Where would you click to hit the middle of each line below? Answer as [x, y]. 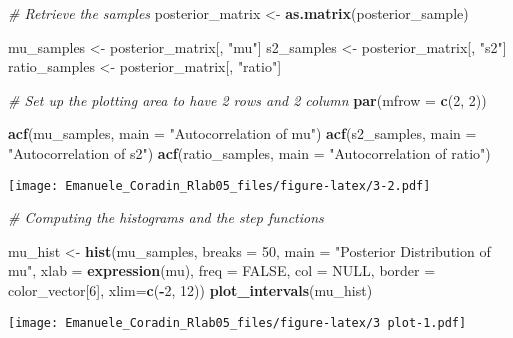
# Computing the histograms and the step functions [166, 217]
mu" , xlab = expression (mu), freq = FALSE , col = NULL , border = [222, 270]
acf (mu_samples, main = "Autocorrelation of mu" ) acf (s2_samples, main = [242, 133]
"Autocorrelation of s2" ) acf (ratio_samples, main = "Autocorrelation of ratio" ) [249, 152]
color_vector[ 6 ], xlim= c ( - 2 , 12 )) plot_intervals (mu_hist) [190, 290]
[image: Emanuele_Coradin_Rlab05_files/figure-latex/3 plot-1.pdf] [237, 322]
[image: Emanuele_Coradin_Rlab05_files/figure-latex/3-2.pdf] [219, 185]
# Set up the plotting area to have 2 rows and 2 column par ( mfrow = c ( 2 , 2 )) [247, 99]
